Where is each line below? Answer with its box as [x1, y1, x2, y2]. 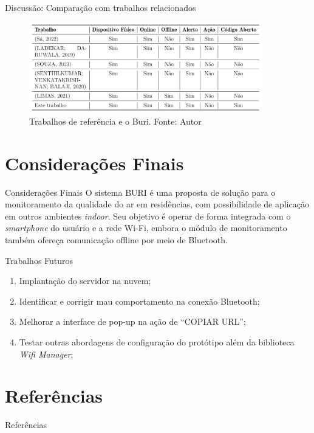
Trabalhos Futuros [5, 254, 73, 266]
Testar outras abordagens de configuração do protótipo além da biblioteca [19, 336, 295, 348]
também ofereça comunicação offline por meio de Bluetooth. [5, 234, 228, 246]
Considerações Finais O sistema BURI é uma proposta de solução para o [5, 185, 276, 198]
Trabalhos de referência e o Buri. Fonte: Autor [29, 114, 202, 127]
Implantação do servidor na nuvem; [19, 274, 151, 287]
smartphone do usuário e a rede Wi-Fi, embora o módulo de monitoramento [5, 221, 287, 234]
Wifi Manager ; [19, 347, 73, 360]
